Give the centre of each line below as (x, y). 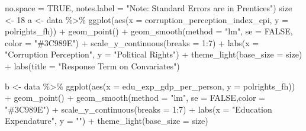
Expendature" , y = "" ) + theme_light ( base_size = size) (107, 121)
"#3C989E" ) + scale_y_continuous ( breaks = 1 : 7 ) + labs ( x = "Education (138, 109)
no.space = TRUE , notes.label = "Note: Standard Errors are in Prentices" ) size (149, 8)
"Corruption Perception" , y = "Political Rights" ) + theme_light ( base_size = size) (154, 54)
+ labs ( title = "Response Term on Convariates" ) (92, 65)
